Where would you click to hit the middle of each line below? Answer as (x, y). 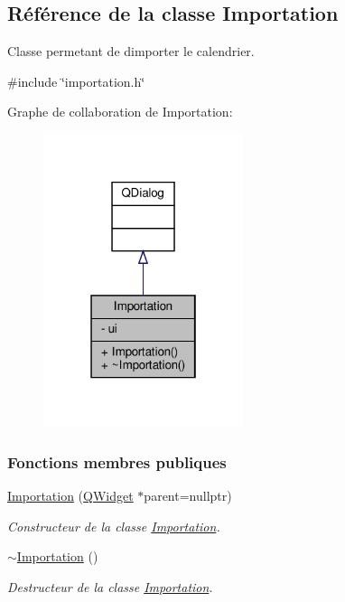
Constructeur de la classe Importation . (114, 526)
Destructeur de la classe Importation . (110, 586)
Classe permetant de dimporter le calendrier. (131, 51)
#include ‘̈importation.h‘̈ (76, 81)
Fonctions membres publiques (117, 461)
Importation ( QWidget (70, 496)
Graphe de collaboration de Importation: (120, 112)
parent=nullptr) (188, 496)
